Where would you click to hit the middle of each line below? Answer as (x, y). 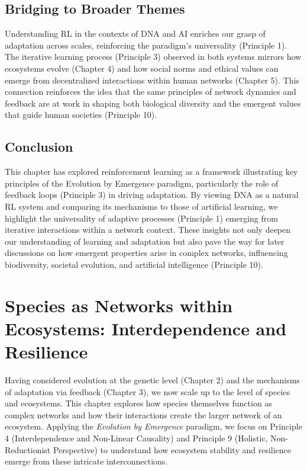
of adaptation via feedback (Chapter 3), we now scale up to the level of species (148, 391)
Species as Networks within (119, 305)
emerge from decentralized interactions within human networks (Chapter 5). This (152, 80)
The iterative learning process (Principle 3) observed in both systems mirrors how (153, 57)
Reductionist (28, 449)
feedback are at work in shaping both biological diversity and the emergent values (153, 103)
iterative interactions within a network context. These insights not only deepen (148, 230)
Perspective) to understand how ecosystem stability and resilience (172, 449)
